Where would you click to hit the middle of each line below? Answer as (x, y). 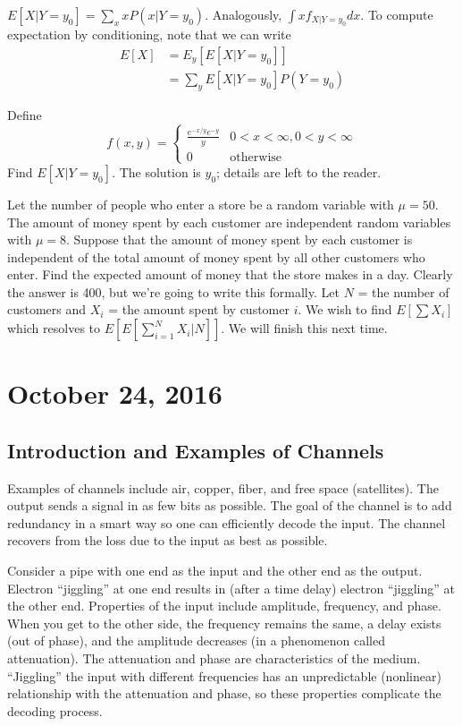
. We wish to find (345, 309)
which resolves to (54, 328)
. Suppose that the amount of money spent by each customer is (239, 239)
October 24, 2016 (115, 393)
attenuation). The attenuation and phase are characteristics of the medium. (214, 658)
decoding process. (55, 710)
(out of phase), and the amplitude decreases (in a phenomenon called (196, 641)
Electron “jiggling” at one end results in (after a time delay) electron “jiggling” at (231, 588)
